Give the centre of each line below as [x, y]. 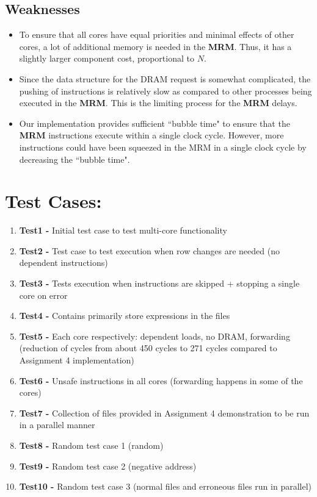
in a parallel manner [57, 425]
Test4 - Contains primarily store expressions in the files [125, 316]
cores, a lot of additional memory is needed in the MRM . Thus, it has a [155, 46]
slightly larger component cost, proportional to [107, 58]
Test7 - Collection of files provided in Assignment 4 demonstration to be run [164, 413]
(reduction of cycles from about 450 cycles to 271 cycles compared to [148, 348]
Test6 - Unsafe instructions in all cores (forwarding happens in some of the [161, 380]
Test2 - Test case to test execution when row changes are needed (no [149, 250]
